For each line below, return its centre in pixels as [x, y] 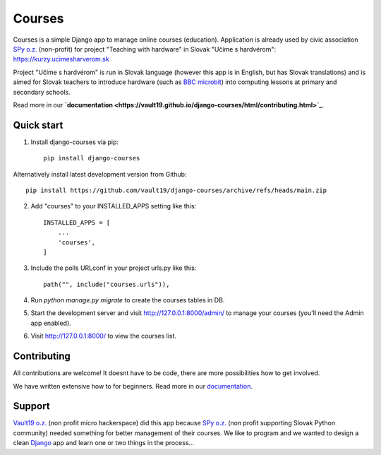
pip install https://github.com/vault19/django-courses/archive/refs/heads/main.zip [176, 190]
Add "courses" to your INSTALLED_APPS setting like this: [114, 206]
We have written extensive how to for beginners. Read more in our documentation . [133, 386]
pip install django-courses [92, 158]
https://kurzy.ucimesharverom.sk [61, 59]
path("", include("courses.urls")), [107, 284]
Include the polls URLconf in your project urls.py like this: [114, 268]
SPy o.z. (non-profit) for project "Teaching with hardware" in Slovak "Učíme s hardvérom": [145, 49]
